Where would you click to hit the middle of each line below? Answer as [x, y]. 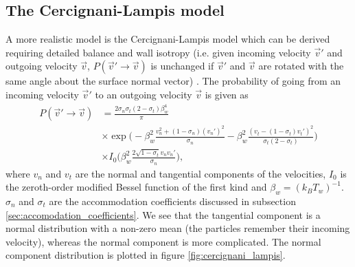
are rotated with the [301, 66]
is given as [227, 94]
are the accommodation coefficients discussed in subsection [172, 201]
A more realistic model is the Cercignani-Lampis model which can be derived [168, 39]
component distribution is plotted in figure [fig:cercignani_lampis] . [146, 255]
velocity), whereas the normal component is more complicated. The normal [163, 241]
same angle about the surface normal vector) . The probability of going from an [173, 81]
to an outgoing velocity [144, 94]
